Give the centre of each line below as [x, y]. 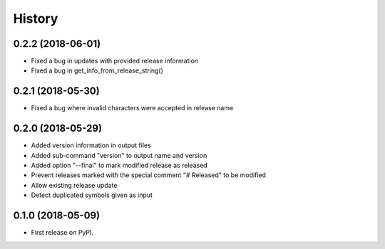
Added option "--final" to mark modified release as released [119, 165]
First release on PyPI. [62, 233]
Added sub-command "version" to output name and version [119, 155]
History [36, 18]
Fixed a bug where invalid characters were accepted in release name [132, 108]
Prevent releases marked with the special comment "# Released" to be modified [149, 175]
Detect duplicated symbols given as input [92, 195]
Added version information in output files [91, 145]
